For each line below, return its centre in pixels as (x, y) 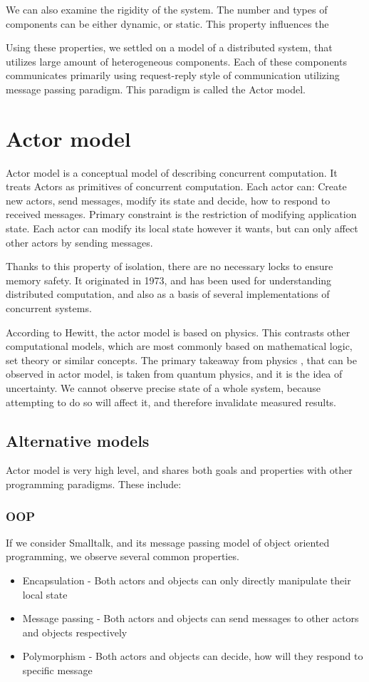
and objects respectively (75, 632)
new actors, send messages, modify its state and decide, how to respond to (168, 200)
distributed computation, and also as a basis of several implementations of (168, 294)
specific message (57, 670)
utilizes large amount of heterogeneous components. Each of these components (176, 61)
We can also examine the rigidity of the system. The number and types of (167, 9)
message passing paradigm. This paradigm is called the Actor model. (156, 89)
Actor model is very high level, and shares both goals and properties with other (179, 470)
